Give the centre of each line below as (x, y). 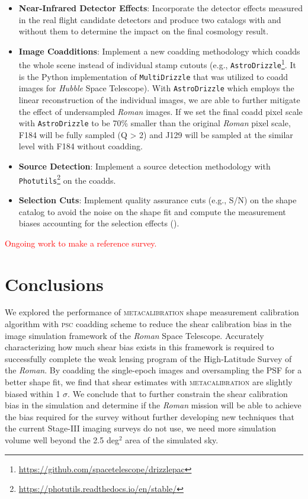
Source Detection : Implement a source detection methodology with (145, 166)
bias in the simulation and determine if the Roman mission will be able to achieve (153, 405)
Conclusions (54, 284)
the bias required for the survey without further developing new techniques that (150, 416)
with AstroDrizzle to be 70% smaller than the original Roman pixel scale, (155, 123)
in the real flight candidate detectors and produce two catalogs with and (150, 19)
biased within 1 (33, 393)
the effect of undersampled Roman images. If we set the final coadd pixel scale (161, 111)
